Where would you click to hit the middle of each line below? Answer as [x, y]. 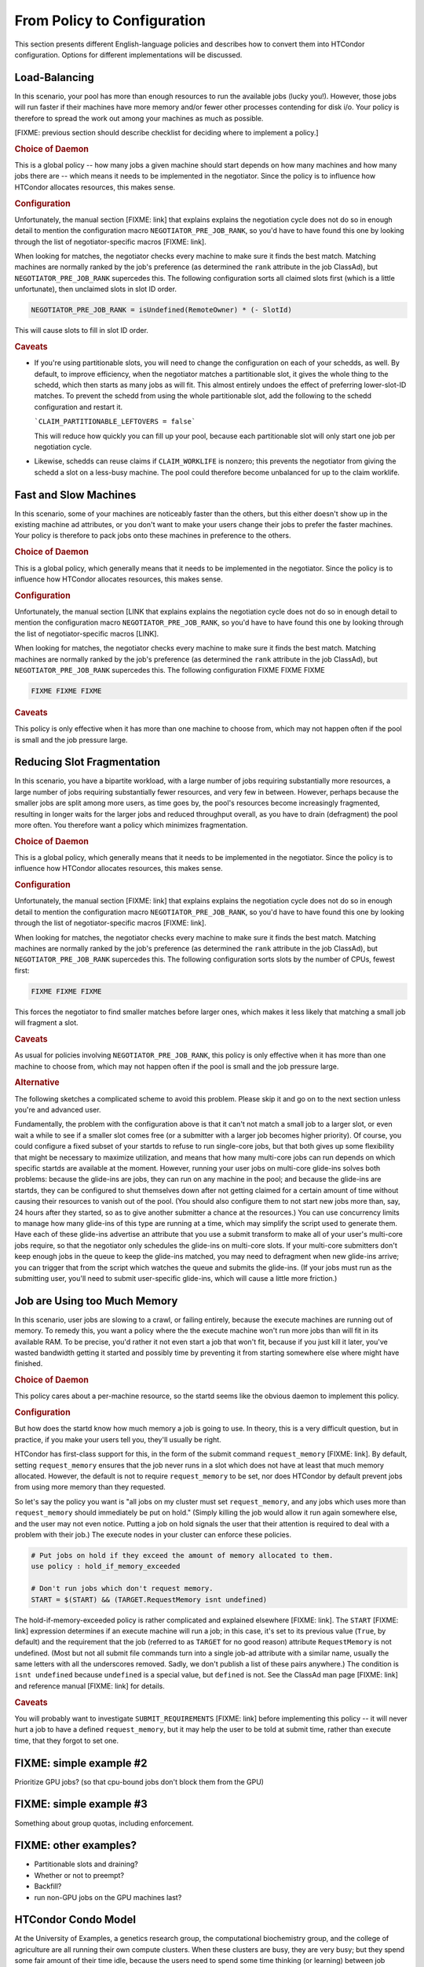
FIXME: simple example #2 [81, 1763]
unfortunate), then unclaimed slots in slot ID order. [95, 289]
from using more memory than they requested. [90, 1487]
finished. [29, 1364]
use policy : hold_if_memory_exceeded [106, 1567]
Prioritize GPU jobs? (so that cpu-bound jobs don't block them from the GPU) [139, 1781]
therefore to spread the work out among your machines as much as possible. [139, 118]
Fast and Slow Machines [75, 495]
